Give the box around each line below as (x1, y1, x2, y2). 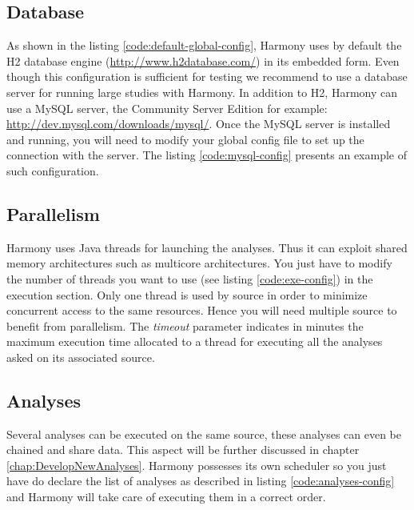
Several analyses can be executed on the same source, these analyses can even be (6, 425, 402, 442)
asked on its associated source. (6, 348, 155, 365)
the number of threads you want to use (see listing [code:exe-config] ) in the (6, 270, 373, 287)
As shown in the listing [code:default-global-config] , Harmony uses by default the (6, 37, 402, 54)
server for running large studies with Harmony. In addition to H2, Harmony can (6, 83, 397, 100)
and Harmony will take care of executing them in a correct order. (6, 488, 326, 505)
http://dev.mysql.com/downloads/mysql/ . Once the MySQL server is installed (6, 115, 391, 132)
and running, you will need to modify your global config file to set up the (6, 131, 364, 147)
